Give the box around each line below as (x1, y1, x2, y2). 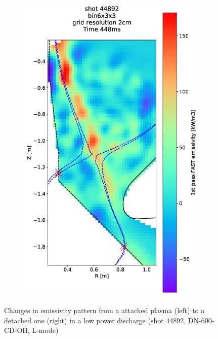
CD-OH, (4, 325, 30, 335)
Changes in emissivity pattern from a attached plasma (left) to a (4, 304, 205, 315)
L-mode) (32, 325, 59, 335)
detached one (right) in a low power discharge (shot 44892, (4, 315, 186, 325)
